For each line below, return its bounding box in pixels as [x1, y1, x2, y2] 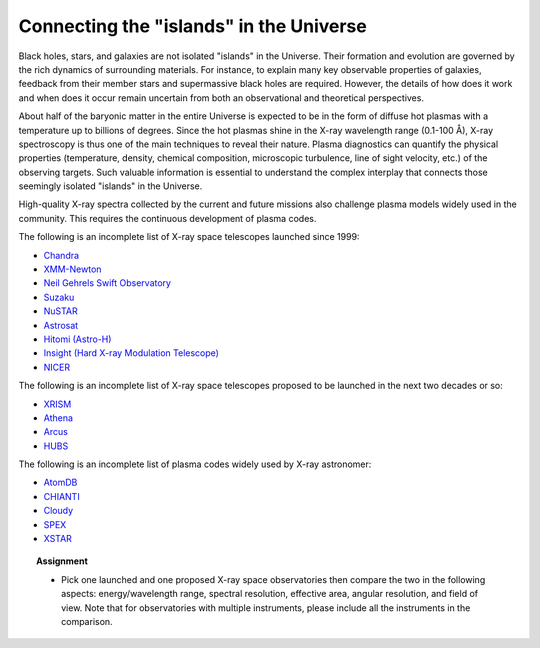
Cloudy [43, 505, 74, 517]
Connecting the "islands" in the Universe [18, 15, 367, 37]
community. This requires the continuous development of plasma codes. [18, 212, 317, 224]
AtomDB [43, 476, 78, 489]
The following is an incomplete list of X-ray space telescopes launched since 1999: [18, 231, 360, 243]
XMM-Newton [43, 263, 102, 275]
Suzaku [43, 291, 75, 303]
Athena [43, 411, 74, 424]
